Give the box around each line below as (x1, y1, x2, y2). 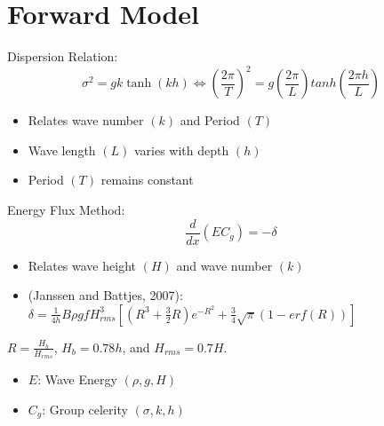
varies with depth (133, 140, 229, 159)
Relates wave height (28, 256, 136, 274)
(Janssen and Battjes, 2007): (28, 286, 183, 304)
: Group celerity (42, 399, 128, 418)
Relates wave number (28, 111, 144, 130)
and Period (180, 111, 240, 130)
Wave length (28, 140, 96, 159)
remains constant (100, 170, 194, 189)
